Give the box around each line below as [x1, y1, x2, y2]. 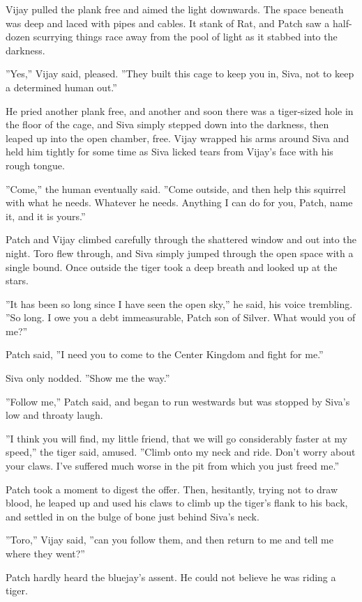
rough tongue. [6, 157, 65, 172]
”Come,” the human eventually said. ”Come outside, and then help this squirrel [6, 181, 346, 196]
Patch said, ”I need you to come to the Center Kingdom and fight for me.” [6, 347, 324, 362]
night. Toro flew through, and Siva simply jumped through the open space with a [6, 245, 354, 260]
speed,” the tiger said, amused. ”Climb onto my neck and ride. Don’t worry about [6, 445, 356, 459]
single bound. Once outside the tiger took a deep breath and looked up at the [6, 259, 338, 274]
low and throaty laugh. [6, 408, 103, 422]
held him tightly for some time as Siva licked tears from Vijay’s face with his [6, 144, 333, 159]
